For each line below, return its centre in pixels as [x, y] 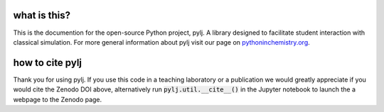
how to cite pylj [47, 63]
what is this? [42, 15]
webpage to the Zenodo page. [58, 99]
